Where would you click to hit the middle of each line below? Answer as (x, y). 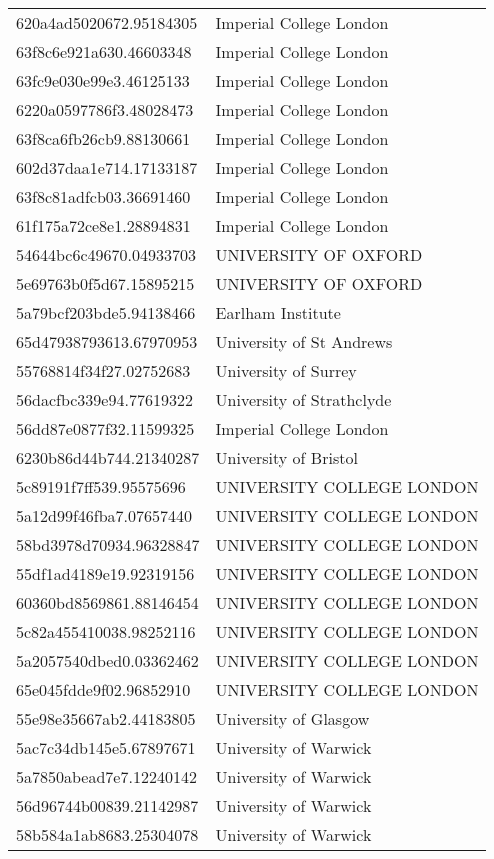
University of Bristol (286, 457)
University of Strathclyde (303, 399)
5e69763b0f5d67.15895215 (105, 283)
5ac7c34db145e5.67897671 (106, 747)
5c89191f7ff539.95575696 (101, 486)
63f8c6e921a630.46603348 (104, 51)
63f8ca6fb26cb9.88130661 (103, 138)
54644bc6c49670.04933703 (106, 254)
